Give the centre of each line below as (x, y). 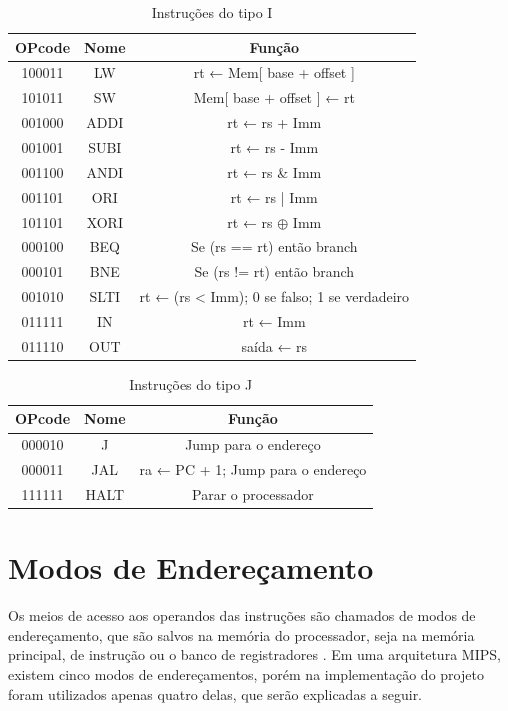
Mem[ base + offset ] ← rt (274, 97)
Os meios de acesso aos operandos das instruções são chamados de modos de (242, 615)
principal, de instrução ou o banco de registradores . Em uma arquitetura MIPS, (254, 654)
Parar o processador (253, 493)
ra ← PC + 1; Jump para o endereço (253, 469)
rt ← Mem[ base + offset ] (274, 72)
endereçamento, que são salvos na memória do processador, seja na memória (241, 634)
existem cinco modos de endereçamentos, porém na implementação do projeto (246, 673)
